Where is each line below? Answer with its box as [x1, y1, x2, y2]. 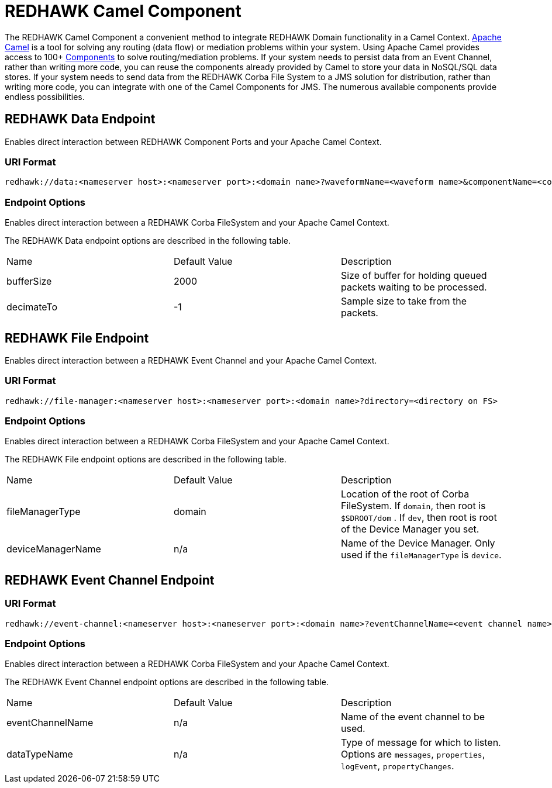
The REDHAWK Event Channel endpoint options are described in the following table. [5, 677, 329, 687]
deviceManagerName [6, 543, 101, 555]
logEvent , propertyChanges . [340, 760, 454, 772]
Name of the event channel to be [340, 711, 485, 723]
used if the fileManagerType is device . [340, 549, 502, 561]
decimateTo [6, 301, 57, 313]
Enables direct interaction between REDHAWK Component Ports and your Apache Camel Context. [5, 136, 382, 147]
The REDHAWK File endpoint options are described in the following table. [5, 454, 287, 465]
